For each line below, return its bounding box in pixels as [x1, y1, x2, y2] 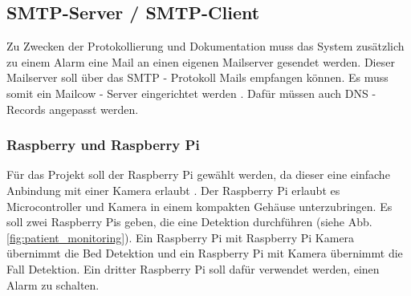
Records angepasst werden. [6, 100, 139, 117]
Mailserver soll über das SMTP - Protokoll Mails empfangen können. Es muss [6, 69, 389, 86]
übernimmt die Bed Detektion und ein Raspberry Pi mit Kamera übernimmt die [6, 245, 403, 262]
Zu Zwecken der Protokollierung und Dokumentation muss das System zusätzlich [6, 38, 405, 55]
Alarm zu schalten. [6, 276, 100, 293]
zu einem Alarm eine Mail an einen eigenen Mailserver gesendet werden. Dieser [6, 53, 395, 70]
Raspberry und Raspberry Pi [6, 135, 200, 155]
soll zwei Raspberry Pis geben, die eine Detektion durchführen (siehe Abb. [6, 213, 372, 230]
